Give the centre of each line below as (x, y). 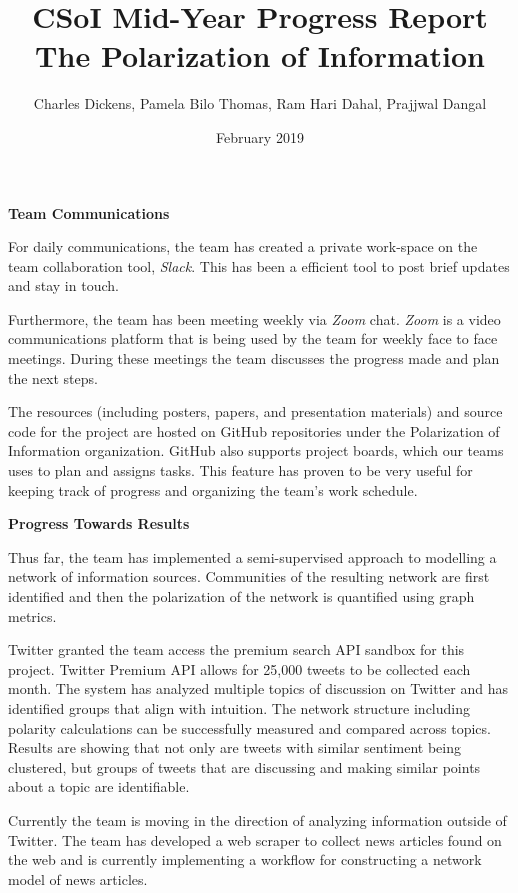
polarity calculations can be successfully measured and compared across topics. (249, 727)
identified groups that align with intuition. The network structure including (239, 707)
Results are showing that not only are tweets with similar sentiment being (235, 747)
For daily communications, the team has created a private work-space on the (243, 246)
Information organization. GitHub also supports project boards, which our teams (256, 450)
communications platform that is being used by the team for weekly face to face (253, 338)
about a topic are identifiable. (99, 786)
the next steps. (53, 377)
